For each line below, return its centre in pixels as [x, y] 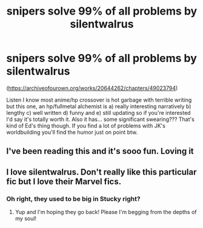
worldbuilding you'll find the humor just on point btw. [72, 132]
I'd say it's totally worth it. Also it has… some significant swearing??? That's [101, 119]
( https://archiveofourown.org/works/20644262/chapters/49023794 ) [92, 88]
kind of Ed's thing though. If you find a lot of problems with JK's [86, 125]
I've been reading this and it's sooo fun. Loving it [100, 151]
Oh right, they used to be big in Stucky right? [73, 199]
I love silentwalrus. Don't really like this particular [101, 172]
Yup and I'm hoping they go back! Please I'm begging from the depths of [106, 212]
